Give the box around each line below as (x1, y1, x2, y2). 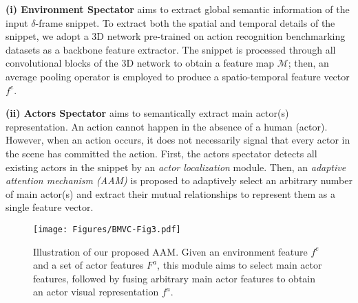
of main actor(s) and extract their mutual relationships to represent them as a (6, 186, 335, 201)
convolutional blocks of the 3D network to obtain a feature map (6, 56, 275, 70)
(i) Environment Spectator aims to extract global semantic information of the (6, 2, 350, 16)
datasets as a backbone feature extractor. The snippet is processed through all (6, 42, 336, 56)
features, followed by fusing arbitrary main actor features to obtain (33, 271, 316, 285)
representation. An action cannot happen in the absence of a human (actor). (6, 119, 328, 133)
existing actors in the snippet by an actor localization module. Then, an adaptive (6, 159, 346, 174)
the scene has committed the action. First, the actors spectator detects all (6, 146, 317, 160)
